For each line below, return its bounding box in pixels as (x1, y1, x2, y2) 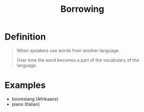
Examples (4, 80, 46, 91)
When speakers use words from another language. (16, 47, 120, 53)
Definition (4, 31, 46, 42)
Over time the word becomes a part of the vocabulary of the (16, 57, 139, 63)
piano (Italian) (11, 101, 40, 107)
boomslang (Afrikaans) (11, 96, 59, 102)
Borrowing (60, 3, 105, 15)
